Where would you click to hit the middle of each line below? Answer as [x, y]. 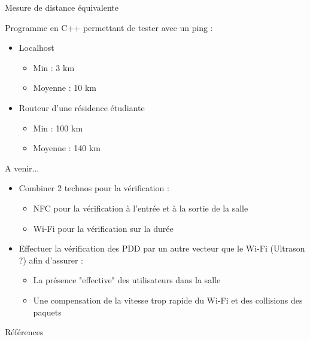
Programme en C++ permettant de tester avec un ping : [109, 27]
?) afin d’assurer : [51, 260]
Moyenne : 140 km [67, 148]
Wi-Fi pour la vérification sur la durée [103, 228]
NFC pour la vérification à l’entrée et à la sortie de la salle [141, 208]
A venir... [22, 168]
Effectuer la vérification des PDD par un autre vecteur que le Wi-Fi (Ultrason [162, 248]
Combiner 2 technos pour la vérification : [94, 188]
